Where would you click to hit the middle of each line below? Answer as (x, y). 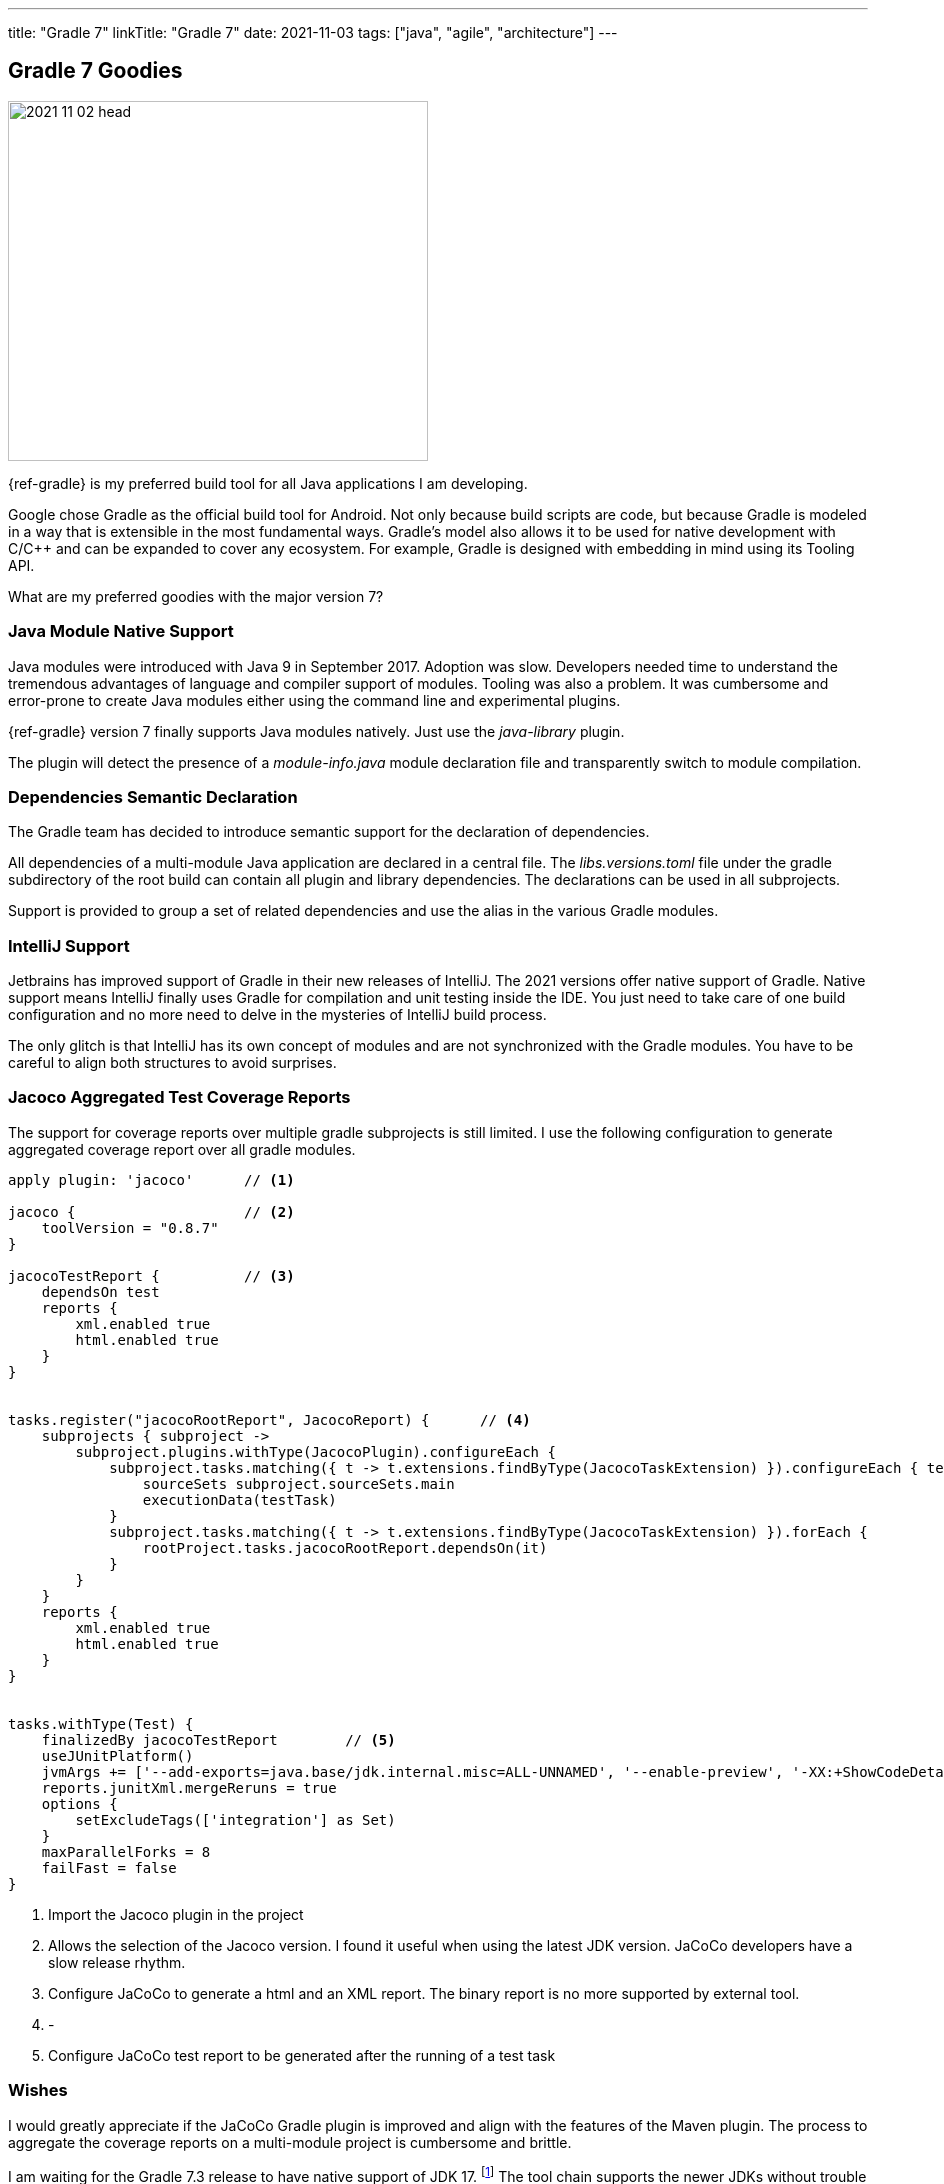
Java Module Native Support (121, 631)
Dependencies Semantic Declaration (153, 796)
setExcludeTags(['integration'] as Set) (235, 1819)
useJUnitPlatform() (117, 1755)
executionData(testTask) (239, 1499)
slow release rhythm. (117, 1962)
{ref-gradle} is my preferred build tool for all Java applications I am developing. (268, 483)
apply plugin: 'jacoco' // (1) (151, 1179)
